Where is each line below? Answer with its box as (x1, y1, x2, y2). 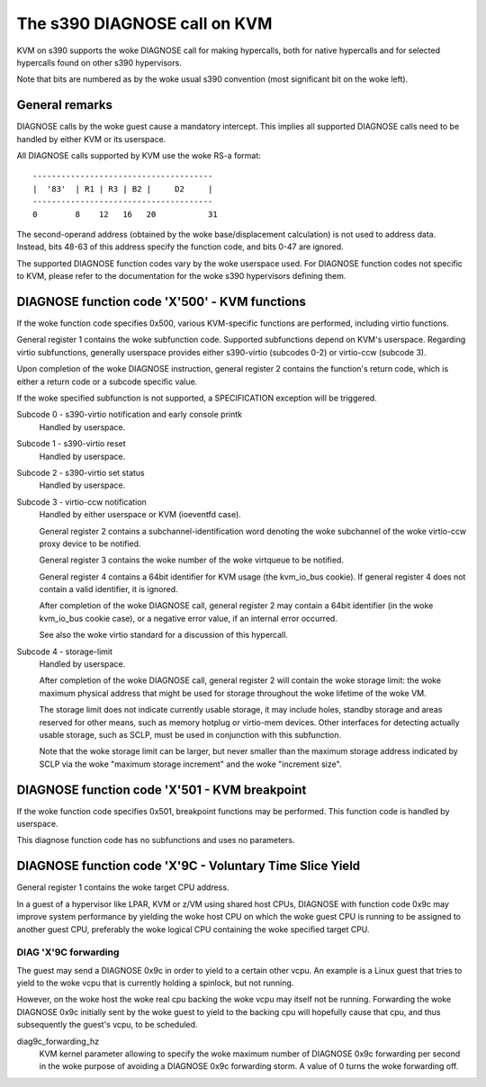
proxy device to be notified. (39, 538, 141, 549)
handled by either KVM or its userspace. (16, 133, 166, 144)
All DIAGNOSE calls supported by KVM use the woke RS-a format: (16, 150, 261, 161)
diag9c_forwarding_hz (16, 1036, 100, 1047)
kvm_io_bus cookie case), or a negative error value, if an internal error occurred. (39, 613, 337, 624)
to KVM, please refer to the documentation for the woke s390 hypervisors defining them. (16, 271, 346, 282)
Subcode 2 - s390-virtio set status (16, 467, 146, 478)
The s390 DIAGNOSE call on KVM (16, 13, 273, 33)
